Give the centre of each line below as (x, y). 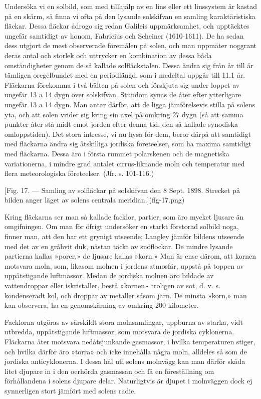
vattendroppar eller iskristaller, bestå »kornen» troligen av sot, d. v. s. (112, 285)
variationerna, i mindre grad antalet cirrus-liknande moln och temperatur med (125, 163)
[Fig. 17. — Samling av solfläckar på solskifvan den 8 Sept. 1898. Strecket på (122, 190)
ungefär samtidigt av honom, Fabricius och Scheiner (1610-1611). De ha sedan (124, 35)
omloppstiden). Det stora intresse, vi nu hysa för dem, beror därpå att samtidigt (128, 134)
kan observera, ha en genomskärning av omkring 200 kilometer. (102, 305)
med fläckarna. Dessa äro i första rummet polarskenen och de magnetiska (117, 153)
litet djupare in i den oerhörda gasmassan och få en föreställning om (109, 371)
